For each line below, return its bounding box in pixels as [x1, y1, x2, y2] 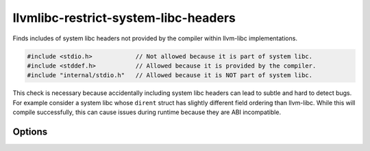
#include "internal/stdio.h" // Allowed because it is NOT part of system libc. [27, 72, 313, 79]
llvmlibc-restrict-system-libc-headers [12, 10, 236, 25]
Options [12, 126, 48, 137]
